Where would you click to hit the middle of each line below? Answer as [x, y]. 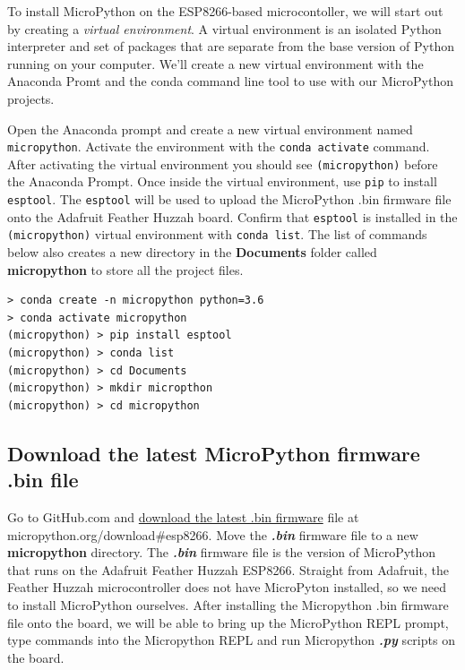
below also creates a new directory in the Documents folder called [192, 252]
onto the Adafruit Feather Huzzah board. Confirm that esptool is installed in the [232, 216]
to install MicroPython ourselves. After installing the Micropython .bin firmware [228, 605]
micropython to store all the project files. [125, 269]
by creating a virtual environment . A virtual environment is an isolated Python [224, 28]
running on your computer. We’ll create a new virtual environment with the [215, 63]
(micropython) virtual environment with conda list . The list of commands [217, 234]
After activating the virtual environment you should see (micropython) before [223, 163]
